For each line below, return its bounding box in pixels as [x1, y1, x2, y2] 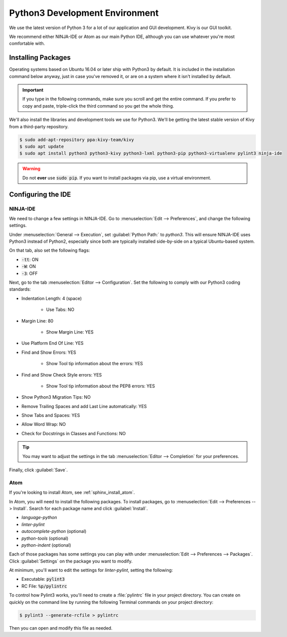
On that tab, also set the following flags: [9, 247, 90, 254]
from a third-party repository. [9, 123, 69, 129]
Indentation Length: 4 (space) [21, 295, 82, 301]
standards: [9, 286, 31, 292]
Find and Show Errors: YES [21, 349, 76, 355]
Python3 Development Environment [9, 7, 159, 18]
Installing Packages [9, 53, 71, 62]
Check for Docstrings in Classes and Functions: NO [21, 430, 126, 436]
